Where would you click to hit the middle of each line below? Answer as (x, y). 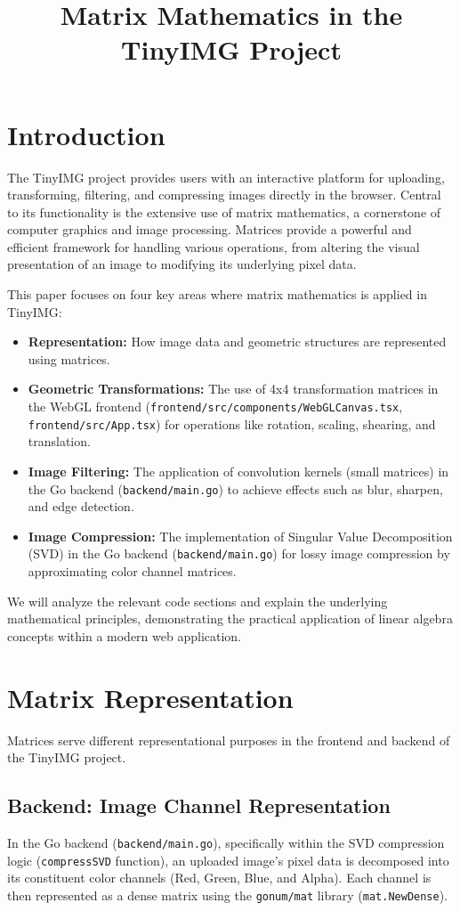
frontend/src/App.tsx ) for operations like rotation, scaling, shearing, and (232, 423)
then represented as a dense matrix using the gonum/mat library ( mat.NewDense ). (228, 895)
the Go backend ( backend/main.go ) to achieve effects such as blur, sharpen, (235, 488)
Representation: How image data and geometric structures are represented (237, 342)
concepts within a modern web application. (125, 635)
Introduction (86, 134)
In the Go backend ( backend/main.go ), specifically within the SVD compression (226, 842)
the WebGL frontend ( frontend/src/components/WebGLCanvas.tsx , (215, 407)
